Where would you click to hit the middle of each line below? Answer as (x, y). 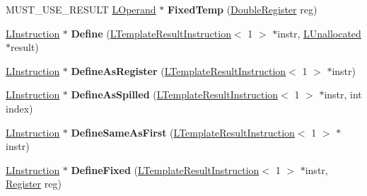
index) (19, 108)
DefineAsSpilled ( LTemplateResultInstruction (175, 94)
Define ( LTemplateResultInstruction (151, 33)
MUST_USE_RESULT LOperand (81, 9)
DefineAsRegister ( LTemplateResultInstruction (179, 70)
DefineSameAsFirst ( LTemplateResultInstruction (183, 132)
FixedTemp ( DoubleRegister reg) (242, 9)
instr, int (343, 94)
